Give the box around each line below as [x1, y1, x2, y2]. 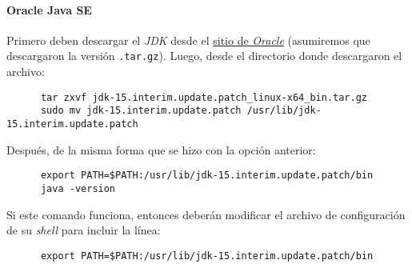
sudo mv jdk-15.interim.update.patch [40, 105, 242, 117]
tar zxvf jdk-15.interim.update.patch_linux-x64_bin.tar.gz [40, 91, 368, 103]
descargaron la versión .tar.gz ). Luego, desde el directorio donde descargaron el [6, 47, 402, 64]
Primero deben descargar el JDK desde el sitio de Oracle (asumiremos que [6, 31, 370, 48]
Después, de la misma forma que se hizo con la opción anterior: [6, 141, 316, 158]
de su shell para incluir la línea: [6, 222, 161, 238]
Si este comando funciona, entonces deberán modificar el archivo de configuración [6, 206, 406, 222]
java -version [40, 182, 116, 194]
